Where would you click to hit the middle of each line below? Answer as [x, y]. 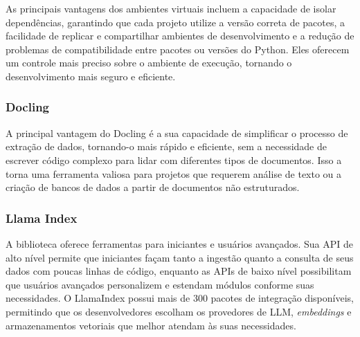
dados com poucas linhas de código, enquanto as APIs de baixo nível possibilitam [179, 271]
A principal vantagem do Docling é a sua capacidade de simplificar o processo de [177, 133]
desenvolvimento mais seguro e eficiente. [91, 76]
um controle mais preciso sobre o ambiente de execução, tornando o [149, 63]
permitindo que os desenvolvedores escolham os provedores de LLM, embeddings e [179, 311]
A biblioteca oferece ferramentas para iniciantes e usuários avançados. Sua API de [180, 243]
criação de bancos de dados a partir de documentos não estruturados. [153, 187]
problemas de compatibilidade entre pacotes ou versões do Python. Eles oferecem [178, 49]
